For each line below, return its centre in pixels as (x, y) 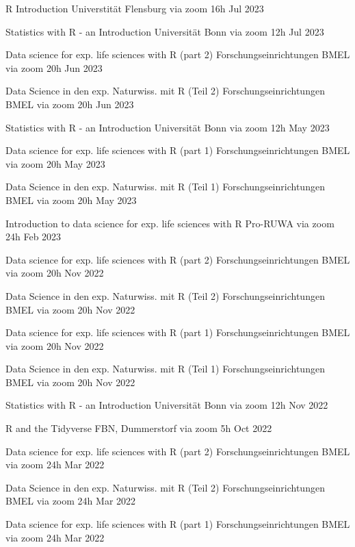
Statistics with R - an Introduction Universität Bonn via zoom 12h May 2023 (168, 127)
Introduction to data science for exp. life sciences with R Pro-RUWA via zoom (170, 223)
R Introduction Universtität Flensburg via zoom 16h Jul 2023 (135, 8)
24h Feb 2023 (34, 237)
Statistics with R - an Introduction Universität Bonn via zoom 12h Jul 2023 (165, 31)
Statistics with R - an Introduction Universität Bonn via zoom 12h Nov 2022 (167, 405)
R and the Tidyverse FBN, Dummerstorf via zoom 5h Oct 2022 (139, 428)
